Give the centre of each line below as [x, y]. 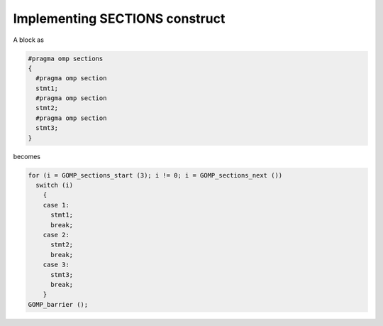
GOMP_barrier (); [58, 304]
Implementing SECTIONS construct [119, 18]
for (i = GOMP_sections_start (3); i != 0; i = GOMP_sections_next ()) [155, 175]
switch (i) [55, 185]
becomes [27, 156]
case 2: [56, 235]
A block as [28, 40]
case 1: [56, 205]
